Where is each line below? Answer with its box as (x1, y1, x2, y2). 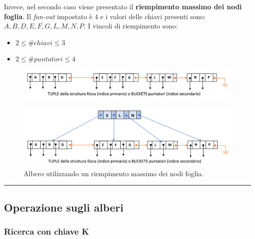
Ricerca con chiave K (4, 225, 89, 237)
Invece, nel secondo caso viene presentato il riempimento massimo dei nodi (4, 1, 242, 11)
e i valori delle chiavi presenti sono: (100, 11, 206, 21)
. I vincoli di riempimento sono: (83, 21, 178, 31)
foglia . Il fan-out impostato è (4, 11, 93, 21)
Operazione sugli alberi (4, 199, 124, 214)
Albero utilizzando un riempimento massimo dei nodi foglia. (24, 168, 204, 178)
